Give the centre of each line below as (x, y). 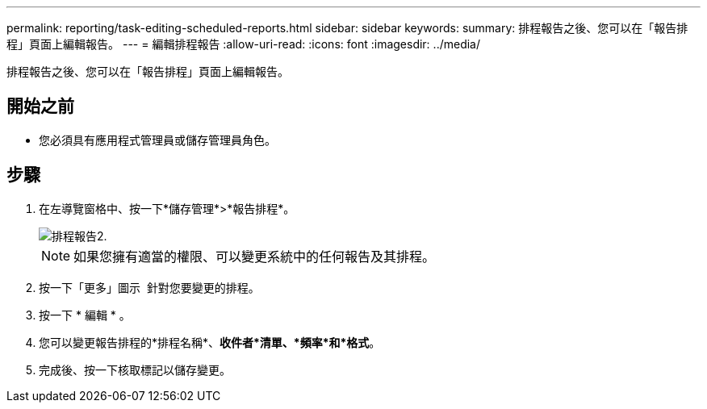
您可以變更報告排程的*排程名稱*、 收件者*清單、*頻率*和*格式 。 (210, 342)
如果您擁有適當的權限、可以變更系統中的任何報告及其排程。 (255, 256)
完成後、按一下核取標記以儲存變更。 (135, 369)
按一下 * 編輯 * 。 (85, 315)
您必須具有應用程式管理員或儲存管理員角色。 (157, 140)
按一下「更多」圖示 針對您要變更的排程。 (149, 287)
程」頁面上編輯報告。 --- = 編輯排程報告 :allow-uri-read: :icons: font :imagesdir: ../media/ (244, 44)
